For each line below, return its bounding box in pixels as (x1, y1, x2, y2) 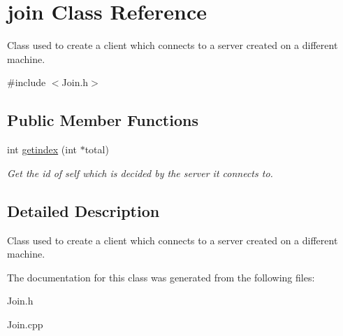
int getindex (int (7, 142, 77, 157)
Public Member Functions (7, 109, 198, 131)
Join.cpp (7, 316, 43, 331)
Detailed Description (7, 199, 160, 221)
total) (85, 142, 109, 157)
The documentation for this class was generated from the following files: (7, 269, 315, 284)
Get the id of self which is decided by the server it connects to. (7, 165, 273, 180)
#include (7, 75, 46, 90)
